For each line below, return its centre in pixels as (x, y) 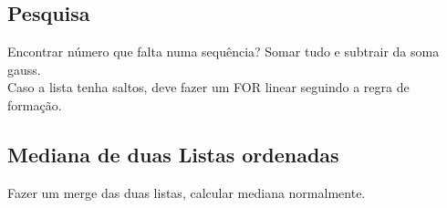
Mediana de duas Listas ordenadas (173, 154)
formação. (35, 104)
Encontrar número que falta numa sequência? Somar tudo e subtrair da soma (223, 52)
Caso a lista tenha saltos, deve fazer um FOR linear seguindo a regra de (208, 87)
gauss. (24, 69)
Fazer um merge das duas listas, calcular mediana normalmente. (187, 192)
